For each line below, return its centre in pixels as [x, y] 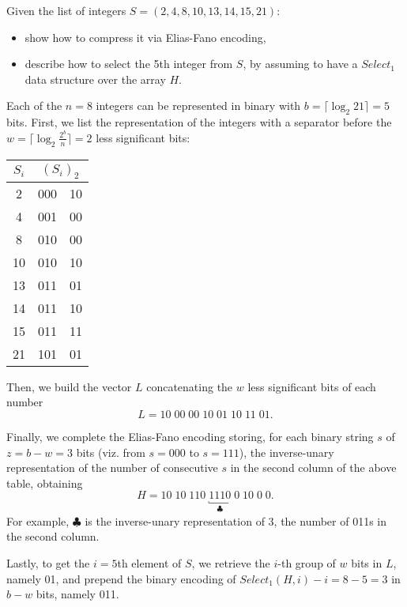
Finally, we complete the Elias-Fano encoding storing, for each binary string [190, 437]
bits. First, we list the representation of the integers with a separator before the [199, 122]
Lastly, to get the [48, 563]
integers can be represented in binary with [198, 106]
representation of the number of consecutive [112, 468]
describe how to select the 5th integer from [129, 64]
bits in [367, 563]
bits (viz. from [111, 452]
